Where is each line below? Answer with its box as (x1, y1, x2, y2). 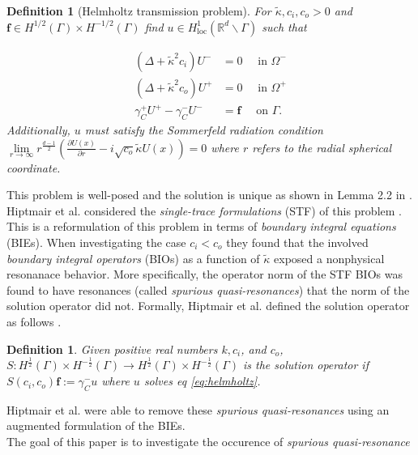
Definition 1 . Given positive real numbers (6, 340, 218, 357)
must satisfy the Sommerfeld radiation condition (84, 121, 323, 138)
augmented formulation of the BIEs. (6, 417, 186, 434)
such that (262, 18, 307, 35)
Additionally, (6, 121, 70, 138)
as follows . (6, 313, 62, 330)
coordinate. (6, 159, 61, 176)
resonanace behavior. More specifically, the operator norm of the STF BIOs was (6, 266, 403, 283)
